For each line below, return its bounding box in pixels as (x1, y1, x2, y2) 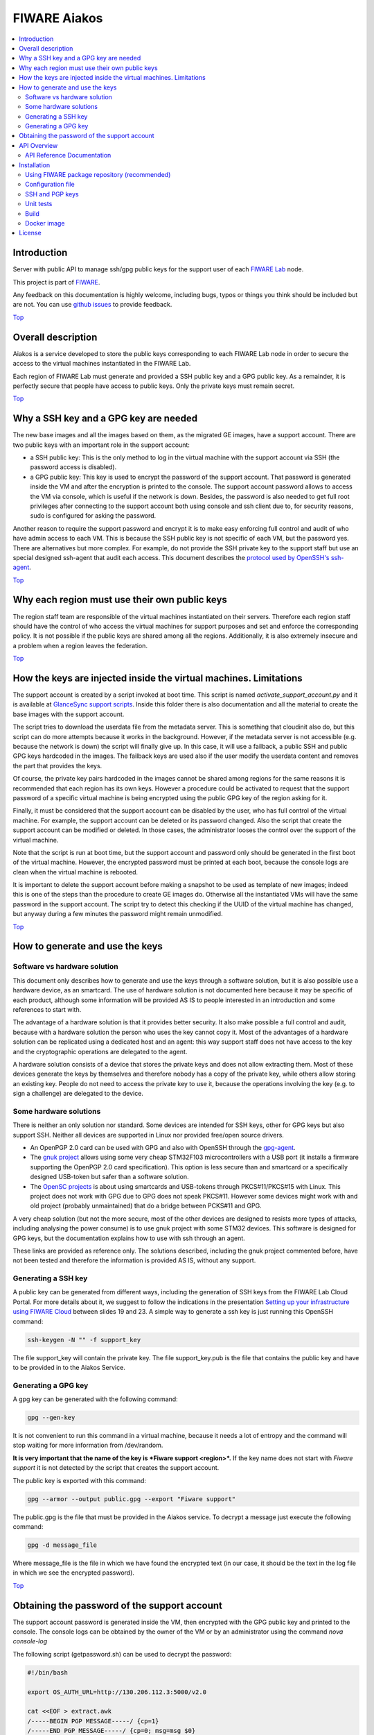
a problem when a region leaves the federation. (12, 641, 148, 650)
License (19, 229, 42, 237)
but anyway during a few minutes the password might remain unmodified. (12, 910, 223, 918)
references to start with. (12, 1005, 82, 1013)
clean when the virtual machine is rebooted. (12, 867, 139, 876)
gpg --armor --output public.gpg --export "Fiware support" (27, 1495, 236, 1503)
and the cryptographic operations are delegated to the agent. (12, 1047, 188, 1056)
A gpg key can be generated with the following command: (12, 1395, 178, 1403)
